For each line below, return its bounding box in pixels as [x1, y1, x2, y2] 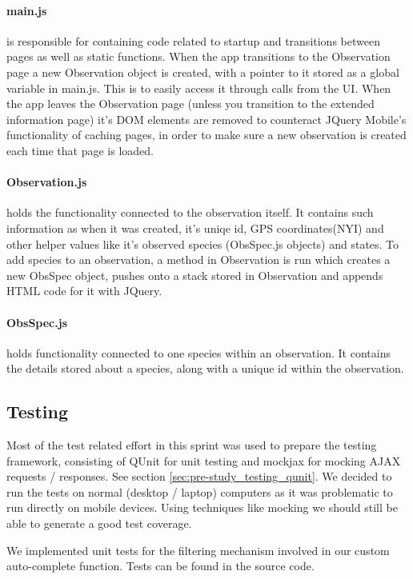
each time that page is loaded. [6, 142, 154, 158]
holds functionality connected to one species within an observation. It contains [6, 344, 391, 361]
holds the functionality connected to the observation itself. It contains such [6, 204, 374, 221]
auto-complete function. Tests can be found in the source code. [6, 557, 315, 574]
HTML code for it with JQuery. [6, 282, 162, 299]
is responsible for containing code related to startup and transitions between [6, 32, 380, 49]
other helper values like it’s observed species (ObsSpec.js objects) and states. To [6, 235, 399, 252]
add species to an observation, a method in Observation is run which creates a [6, 251, 391, 268]
